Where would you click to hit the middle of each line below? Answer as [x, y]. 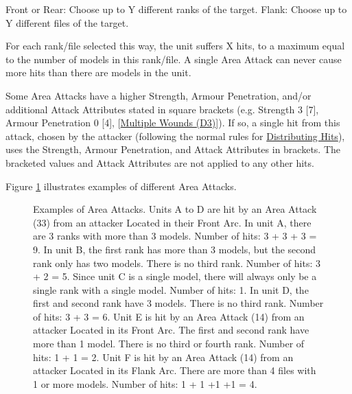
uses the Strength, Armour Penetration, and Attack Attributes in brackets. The [173, 149]
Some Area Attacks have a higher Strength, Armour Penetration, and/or [159, 95]
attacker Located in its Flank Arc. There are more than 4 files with [175, 370]
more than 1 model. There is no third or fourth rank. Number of [169, 344]
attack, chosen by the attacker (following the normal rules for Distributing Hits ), [175, 136]
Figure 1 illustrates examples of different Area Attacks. [121, 186]
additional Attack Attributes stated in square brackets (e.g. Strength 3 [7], [162, 109]
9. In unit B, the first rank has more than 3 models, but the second [175, 249]
